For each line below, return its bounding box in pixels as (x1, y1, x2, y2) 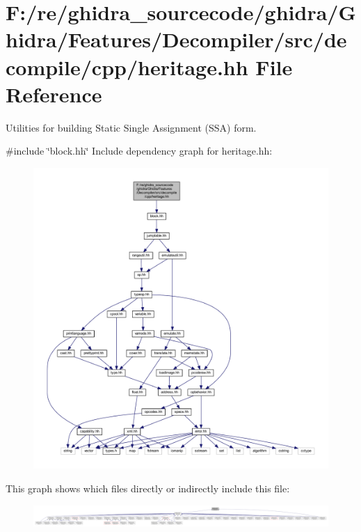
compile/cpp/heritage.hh (6, 52, 248, 81)
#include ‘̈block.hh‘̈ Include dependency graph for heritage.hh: (6, 143, 273, 158)
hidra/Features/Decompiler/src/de (6, 25, 347, 54)
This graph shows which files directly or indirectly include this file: (6, 480, 290, 495)
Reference (6, 79, 102, 108)
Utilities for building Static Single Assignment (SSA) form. (6, 120, 257, 134)
